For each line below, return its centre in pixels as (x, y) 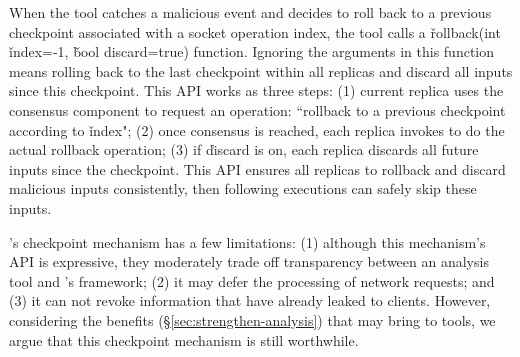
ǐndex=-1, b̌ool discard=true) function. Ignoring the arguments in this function (252, 51)
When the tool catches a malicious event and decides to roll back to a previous (250, 12)
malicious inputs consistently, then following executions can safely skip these (243, 188)
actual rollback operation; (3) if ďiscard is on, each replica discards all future (244, 149)
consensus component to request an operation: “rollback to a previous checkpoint (257, 109)
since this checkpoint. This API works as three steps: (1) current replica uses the (256, 90)
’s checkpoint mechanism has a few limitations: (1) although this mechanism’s (247, 241)
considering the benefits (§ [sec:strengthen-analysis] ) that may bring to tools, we (252, 319)
